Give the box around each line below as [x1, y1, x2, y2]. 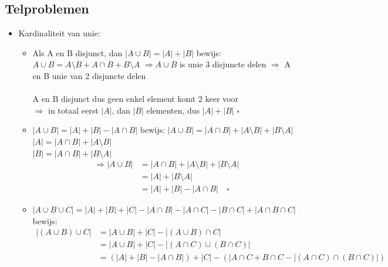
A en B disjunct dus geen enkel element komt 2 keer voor [32, 93, 238, 105]
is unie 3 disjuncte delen [179, 58, 266, 70]
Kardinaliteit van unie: [18, 27, 100, 39]
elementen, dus [146, 104, 200, 116]
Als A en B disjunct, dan [32, 46, 123, 59]
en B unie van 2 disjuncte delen [32, 69, 146, 81]
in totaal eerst [48, 104, 99, 116]
